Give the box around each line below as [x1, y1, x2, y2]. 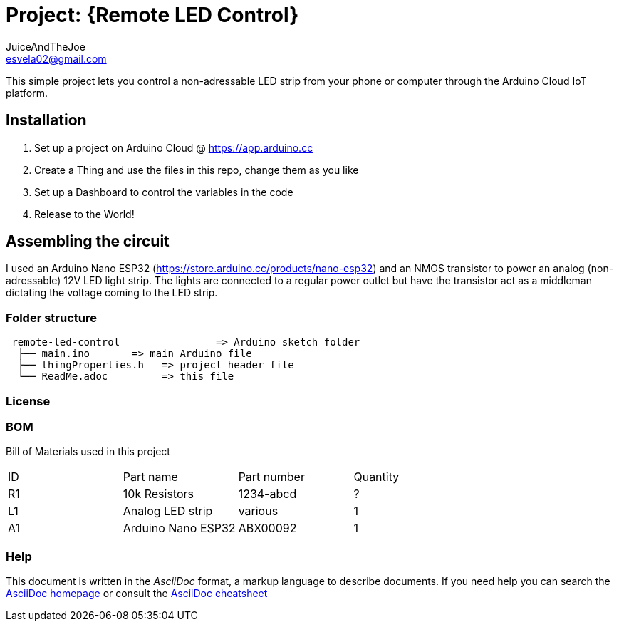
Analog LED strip [123, 504, 213, 519]
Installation [6, 111, 87, 130]
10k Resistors [123, 487, 194, 502]
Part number [238, 470, 305, 484]
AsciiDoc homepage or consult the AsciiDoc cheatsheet [6, 587, 268, 600]
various [238, 504, 279, 519]
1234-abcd [238, 487, 297, 502]
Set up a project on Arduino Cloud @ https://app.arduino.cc [34, 141, 313, 154]
